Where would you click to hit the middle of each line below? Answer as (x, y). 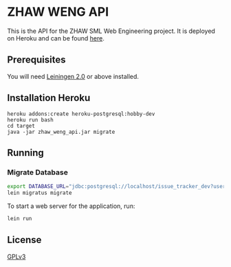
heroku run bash (30, 120)
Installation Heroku (49, 98)
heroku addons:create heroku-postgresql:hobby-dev (81, 114)
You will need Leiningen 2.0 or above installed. (73, 76)
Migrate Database (38, 172)
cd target (21, 126)
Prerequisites (36, 60)
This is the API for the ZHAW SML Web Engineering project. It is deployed (111, 31)
